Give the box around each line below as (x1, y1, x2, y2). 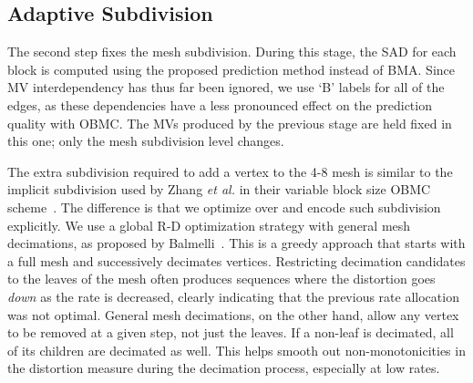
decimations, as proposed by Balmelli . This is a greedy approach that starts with (7, 233, 466, 253)
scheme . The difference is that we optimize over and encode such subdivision (7, 197, 441, 216)
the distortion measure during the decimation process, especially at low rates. (7, 358, 440, 378)
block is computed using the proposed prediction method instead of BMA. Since (7, 59, 455, 78)
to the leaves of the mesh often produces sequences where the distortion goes (7, 269, 436, 288)
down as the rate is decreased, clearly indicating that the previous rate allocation (7, 286, 459, 305)
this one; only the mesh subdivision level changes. (7, 131, 284, 150)
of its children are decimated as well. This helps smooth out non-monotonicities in (7, 340, 466, 359)
